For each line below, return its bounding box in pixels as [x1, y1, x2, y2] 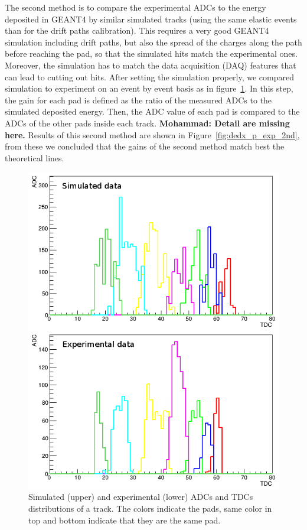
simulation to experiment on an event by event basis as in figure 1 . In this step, [5, 82, 293, 95]
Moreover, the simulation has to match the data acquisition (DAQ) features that [5, 58, 296, 71]
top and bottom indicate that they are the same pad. [28, 513, 221, 526]
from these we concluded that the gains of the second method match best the [5, 140, 285, 152]
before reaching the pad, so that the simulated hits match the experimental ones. [5, 47, 298, 60]
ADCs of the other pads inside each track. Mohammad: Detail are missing [5, 116, 290, 129]
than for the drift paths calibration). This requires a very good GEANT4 [5, 24, 269, 37]
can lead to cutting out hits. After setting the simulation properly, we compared [5, 70, 295, 83]
